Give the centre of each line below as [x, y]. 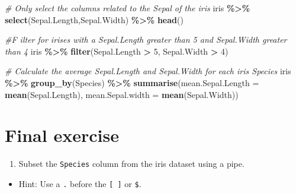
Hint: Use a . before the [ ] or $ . [80, 183]
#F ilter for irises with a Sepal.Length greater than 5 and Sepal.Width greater [146, 39]
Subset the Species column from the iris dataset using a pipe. [131, 164]
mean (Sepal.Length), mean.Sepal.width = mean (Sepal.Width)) [122, 94]
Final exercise [62, 135]
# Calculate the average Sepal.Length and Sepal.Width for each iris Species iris [148, 71]
